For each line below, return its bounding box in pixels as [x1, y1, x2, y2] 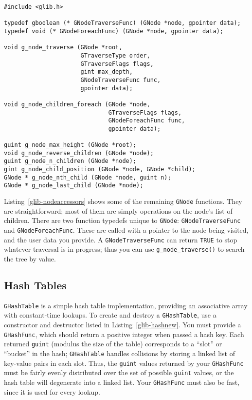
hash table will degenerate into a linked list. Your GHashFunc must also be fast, [4, 377, 240, 387]
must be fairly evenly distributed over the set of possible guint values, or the [4, 367, 234, 378]
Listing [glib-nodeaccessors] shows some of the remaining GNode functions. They [4, 196, 242, 206]
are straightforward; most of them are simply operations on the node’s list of [4, 205, 233, 216]
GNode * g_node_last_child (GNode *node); [4, 182, 144, 189]
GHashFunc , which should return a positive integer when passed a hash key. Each [4, 329, 244, 339]
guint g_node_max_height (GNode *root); [4, 141, 137, 149]
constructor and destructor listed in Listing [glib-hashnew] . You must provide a [4, 320, 241, 330]
